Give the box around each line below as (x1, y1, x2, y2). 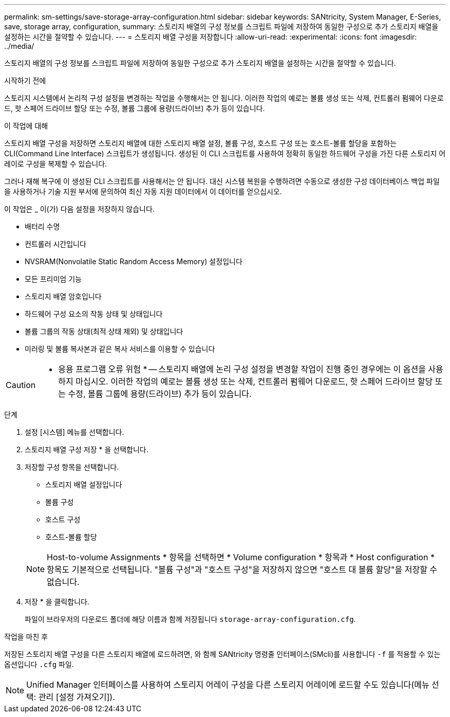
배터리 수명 (25, 222, 60, 231)
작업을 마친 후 (4, 632, 48, 641)
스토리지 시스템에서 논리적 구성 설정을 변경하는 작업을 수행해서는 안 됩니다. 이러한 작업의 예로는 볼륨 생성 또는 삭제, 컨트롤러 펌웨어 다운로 (4, 94, 444, 102)
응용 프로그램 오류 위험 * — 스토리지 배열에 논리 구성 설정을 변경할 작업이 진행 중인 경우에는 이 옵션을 (58, 364, 426, 374)
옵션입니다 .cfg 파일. (4, 660, 74, 669)
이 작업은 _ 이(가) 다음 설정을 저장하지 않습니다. (4, 205, 155, 213)
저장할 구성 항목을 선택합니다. (25, 463, 119, 471)
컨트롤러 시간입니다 (25, 240, 86, 248)
